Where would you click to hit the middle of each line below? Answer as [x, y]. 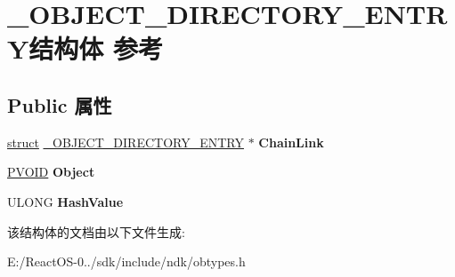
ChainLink [291, 142]
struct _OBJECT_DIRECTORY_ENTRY [126, 142]
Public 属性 [60, 104]
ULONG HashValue [65, 201]
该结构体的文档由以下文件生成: [96, 231]
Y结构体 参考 [85, 48]
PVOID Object [51, 172]
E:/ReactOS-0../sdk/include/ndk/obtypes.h [126, 261]
